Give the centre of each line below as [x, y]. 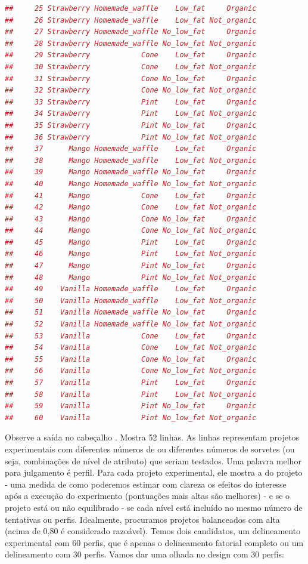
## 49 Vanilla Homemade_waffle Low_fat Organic [131, 289]
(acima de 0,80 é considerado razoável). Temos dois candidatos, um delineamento [153, 531]
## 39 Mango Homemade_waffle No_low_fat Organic [131, 172]
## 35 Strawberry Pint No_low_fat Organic [131, 125]
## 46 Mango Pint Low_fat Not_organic [131, 254]
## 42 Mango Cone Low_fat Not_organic [131, 207]
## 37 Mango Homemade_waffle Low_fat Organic [131, 149]
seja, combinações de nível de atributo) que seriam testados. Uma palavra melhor [153, 460]
